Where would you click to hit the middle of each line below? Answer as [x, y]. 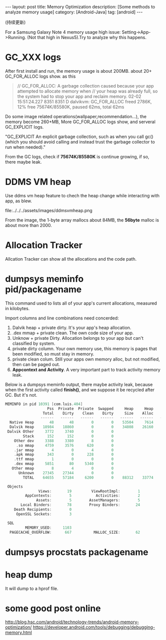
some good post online [53, 608]
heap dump [29, 574]
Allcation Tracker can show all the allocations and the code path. [71, 259]
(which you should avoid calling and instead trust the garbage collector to [80, 141]
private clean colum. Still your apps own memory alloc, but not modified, [86, 359]
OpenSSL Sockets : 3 [44, 514]
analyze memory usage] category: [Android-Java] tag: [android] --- [74, 12]
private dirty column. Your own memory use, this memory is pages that [84, 348]
